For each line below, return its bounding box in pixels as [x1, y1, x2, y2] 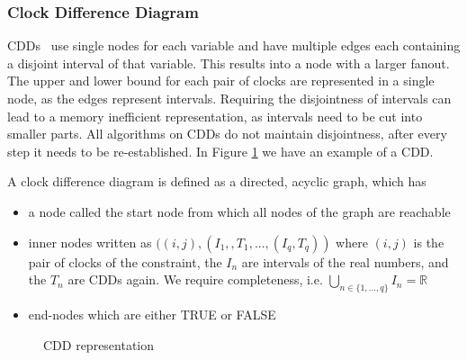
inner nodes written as [28, 232, 152, 251]
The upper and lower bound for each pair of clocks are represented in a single [7, 71, 435, 90]
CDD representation [43, 335, 155, 354]
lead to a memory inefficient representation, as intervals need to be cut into [7, 106, 423, 125]
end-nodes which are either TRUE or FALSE [28, 304, 276, 323]
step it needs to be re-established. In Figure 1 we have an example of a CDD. [7, 141, 434, 160]
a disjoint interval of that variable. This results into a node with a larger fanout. [7, 53, 450, 72]
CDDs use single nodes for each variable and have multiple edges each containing [7, 36, 461, 55]
